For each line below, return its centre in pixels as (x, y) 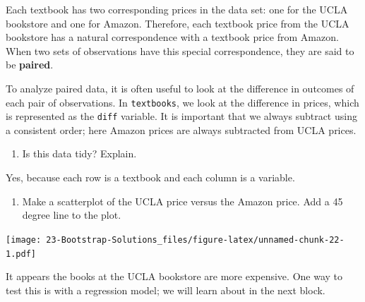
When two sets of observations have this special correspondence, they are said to (180, 50)
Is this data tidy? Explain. (79, 153)
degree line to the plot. (72, 215)
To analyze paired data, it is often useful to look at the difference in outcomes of (180, 88)
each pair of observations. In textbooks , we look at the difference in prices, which (182, 102)
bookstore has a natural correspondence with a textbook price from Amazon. (172, 37)
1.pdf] (21, 254)
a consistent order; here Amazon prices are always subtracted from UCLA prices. (181, 129)
